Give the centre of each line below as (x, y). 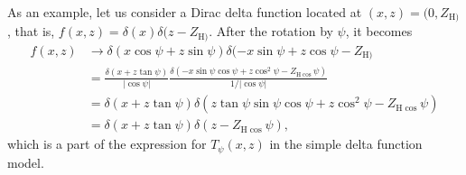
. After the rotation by (271, 31)
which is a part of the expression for (107, 144)
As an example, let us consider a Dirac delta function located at (185, 12)
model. (26, 162)
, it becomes (379, 31)
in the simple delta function (346, 144)
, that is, (31, 31)
